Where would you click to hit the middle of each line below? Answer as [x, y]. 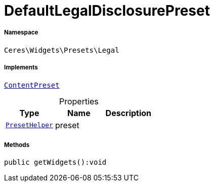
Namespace [21, 33]
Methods [17, 145]
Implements [21, 68]
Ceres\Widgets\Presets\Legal [62, 50]
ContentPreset [32, 85]
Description [129, 113]
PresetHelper [29, 125]
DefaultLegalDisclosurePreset [107, 11]
